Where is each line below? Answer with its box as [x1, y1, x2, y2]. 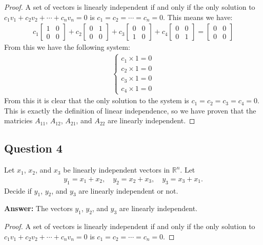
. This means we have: [163, 11, 233, 22]
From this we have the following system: [4, 42, 130, 52]
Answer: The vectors [4, 203, 73, 214]
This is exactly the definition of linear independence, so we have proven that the [4, 105, 256, 116]
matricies [4, 115, 33, 126]
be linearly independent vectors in [63, 164, 170, 175]
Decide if [4, 185, 32, 196]
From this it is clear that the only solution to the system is [4, 95, 189, 106]
